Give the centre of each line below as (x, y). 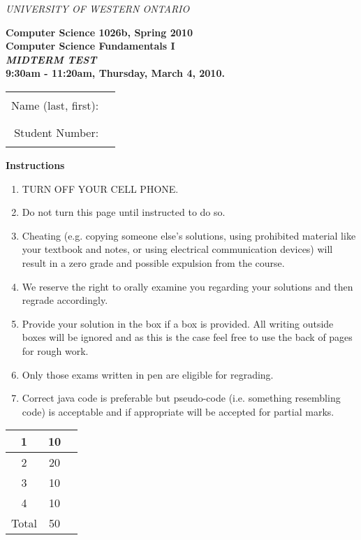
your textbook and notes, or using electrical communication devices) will (177, 249)
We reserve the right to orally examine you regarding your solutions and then (187, 286)
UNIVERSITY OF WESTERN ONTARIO (98, 8)
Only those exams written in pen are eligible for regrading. (148, 374)
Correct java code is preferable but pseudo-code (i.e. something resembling (181, 398)
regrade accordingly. (65, 300)
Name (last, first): (55, 105)
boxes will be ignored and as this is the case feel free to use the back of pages (187, 337)
